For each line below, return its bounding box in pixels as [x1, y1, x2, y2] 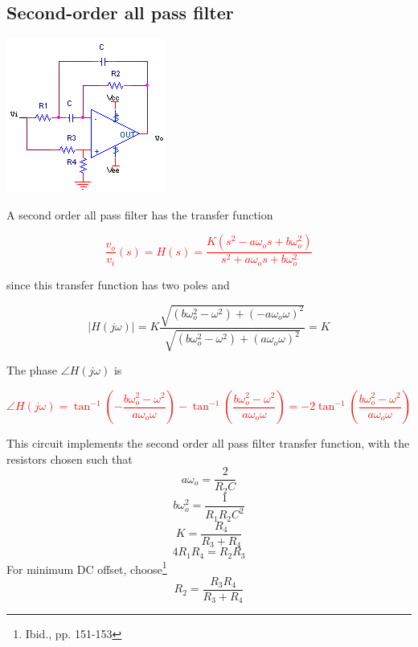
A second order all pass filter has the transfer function [6, 206, 273, 223]
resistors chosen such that [6, 450, 133, 467]
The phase [6, 362, 58, 379]
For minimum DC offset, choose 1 [6, 558, 167, 577]
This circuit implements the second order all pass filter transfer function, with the [6, 435, 410, 452]
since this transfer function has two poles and [6, 276, 230, 293]
